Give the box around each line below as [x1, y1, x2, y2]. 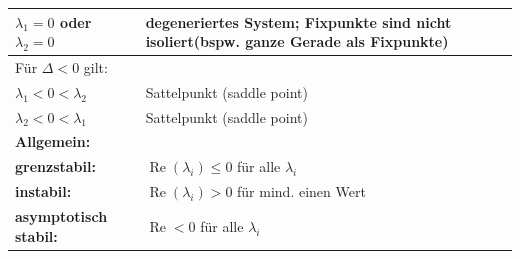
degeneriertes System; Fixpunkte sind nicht [145, 11, 452, 32]
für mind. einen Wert [237, 181, 366, 202]
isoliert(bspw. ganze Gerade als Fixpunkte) [145, 31, 449, 52]
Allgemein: [15, 131, 91, 152]
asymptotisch [15, 206, 108, 226]
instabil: [15, 181, 72, 202]
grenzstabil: [15, 156, 96, 177]
